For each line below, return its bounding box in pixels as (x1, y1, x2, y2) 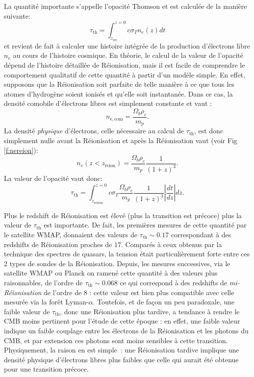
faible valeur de (4, 306, 50, 316)
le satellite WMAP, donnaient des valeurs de (4, 229, 137, 239)
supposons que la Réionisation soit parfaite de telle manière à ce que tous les (4, 79, 234, 89)
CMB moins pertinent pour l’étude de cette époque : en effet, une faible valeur (4, 316, 240, 326)
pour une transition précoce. (4, 364, 89, 374)
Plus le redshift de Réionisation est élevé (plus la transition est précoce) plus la (4, 210, 242, 220)
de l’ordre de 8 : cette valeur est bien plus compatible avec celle (44, 287, 234, 297)
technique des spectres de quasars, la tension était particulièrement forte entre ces (4, 249, 250, 259)
